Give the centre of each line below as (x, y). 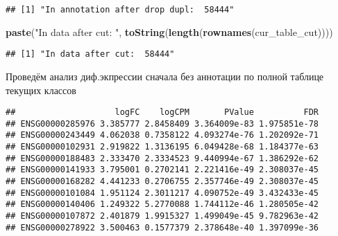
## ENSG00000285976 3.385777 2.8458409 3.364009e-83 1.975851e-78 (162, 124)
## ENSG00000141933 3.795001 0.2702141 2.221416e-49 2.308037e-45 (162, 170)
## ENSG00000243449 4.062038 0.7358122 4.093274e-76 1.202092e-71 (162, 135)
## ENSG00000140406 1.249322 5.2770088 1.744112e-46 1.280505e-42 (162, 205)
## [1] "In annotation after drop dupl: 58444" (120, 10)
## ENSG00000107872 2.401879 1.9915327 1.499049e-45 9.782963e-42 (162, 216)
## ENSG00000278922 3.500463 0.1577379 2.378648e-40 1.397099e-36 (162, 227)
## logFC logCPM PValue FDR (162, 112)
